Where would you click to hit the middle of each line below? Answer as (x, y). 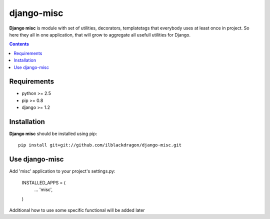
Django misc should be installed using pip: (53, 134)
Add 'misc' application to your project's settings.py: (62, 171)
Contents (19, 44)
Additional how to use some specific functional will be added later (77, 210)
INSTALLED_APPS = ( (44, 182)
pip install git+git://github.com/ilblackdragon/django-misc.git (100, 145)
